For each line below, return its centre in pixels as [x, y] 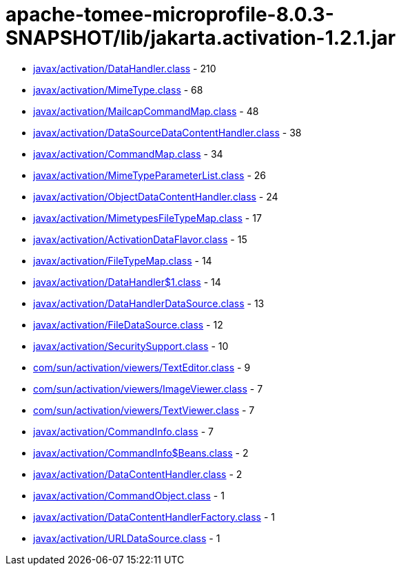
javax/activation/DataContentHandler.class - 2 [138, 474]
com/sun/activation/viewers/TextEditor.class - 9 [142, 367]
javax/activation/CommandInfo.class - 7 [123, 431]
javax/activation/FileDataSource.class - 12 [128, 324]
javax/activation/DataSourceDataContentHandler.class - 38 [167, 132]
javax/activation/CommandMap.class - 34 [128, 154]
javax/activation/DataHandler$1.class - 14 [127, 282]
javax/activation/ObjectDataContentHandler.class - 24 [156, 196]
